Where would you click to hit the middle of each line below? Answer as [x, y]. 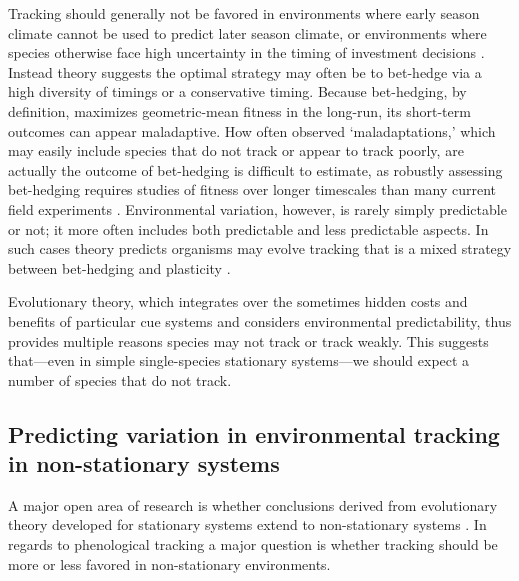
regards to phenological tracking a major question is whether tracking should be [253, 544]
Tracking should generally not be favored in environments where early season [244, 13]
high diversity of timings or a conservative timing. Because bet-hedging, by [237, 91]
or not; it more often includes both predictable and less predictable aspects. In [248, 228]
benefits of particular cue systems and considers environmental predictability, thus [260, 320]
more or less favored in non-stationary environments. [169, 563]
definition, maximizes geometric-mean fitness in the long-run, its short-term [239, 110]
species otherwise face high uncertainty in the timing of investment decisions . [246, 52]
